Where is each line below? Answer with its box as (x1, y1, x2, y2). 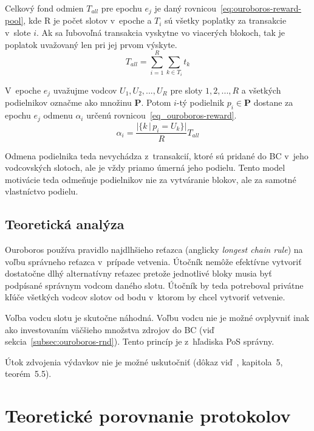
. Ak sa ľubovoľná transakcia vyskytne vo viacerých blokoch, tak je (36, 26, 285, 39)
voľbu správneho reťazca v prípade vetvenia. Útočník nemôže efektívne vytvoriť (5, 255, 302, 267)
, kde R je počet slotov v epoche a (23, 14, 152, 27)
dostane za (253, 96, 293, 109)
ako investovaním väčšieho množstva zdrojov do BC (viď (5, 323, 214, 336)
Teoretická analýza (5, 215, 125, 233)
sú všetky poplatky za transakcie (165, 14, 287, 27)
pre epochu (101, 2, 142, 14)
